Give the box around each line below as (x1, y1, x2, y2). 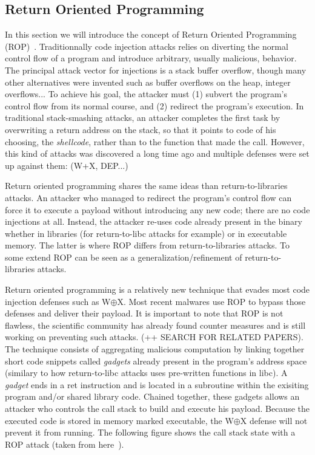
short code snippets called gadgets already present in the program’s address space (5, 354, 307, 367)
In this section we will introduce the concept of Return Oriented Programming (5, 28, 297, 41)
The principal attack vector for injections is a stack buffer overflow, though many (5, 63, 307, 76)
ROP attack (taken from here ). (5, 437, 124, 450)
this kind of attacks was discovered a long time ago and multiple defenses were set (5, 147, 310, 160)
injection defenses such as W (5, 295, 111, 307)
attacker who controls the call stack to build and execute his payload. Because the (5, 402, 310, 415)
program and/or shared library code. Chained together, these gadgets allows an (5, 390, 300, 403)
